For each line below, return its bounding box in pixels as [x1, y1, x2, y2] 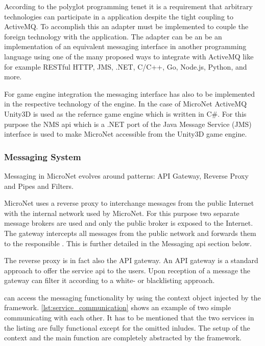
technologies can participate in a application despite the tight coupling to [4, 11, 233, 21]
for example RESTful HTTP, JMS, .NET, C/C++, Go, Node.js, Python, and [4, 61, 247, 72]
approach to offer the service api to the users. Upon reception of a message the [4, 265, 250, 275]
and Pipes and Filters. [4, 180, 74, 191]
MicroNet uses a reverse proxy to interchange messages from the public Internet [4, 198, 254, 208]
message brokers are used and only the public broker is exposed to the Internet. [4, 218, 253, 228]
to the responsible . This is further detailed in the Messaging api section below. [4, 237, 252, 248]
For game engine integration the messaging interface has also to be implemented [4, 88, 255, 99]
